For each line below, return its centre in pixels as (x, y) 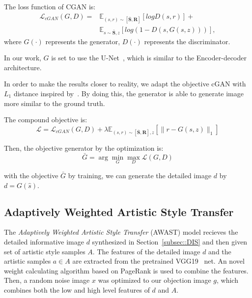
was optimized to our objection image (154, 280)
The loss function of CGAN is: (50, 6)
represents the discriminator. (187, 41)
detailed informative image (44, 241)
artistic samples (28, 261)
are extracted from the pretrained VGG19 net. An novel (158, 261)
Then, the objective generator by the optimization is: (84, 148)
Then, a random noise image (47, 280)
